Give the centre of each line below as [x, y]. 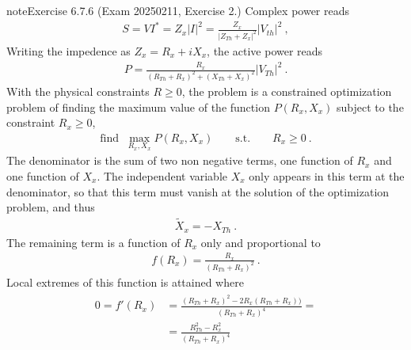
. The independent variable [162, 176]
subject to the [370, 107]
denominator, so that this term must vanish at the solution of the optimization [198, 191]
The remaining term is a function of [93, 242]
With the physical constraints [78, 91]
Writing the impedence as [68, 51]
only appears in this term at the [327, 176]
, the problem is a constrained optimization [287, 91]
